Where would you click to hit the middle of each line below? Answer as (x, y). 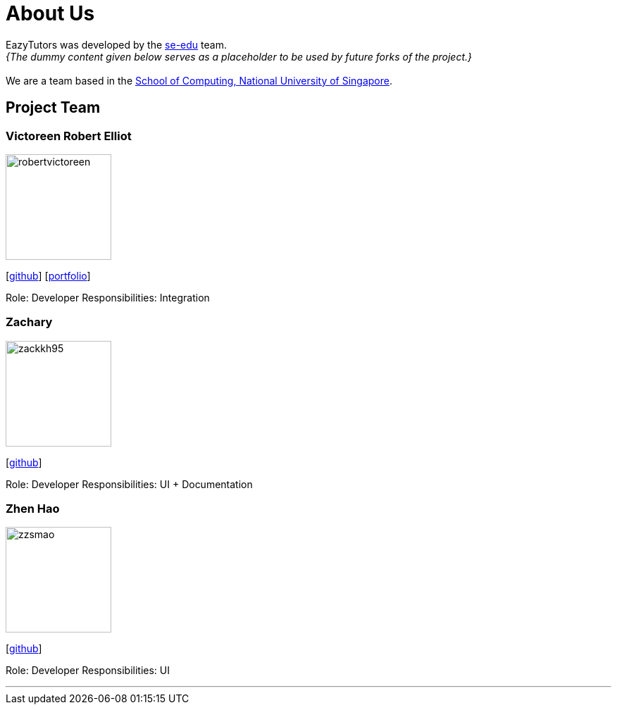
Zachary (29, 322)
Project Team (53, 108)
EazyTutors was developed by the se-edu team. (116, 44)
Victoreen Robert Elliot (69, 136)
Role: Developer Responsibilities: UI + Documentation (129, 484)
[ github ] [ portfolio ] (48, 275)
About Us (50, 13)
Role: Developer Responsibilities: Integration (108, 297)
